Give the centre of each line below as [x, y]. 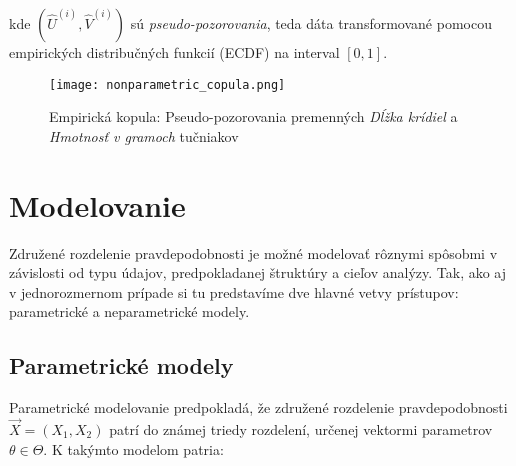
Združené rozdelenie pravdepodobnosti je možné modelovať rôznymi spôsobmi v [253, 252]
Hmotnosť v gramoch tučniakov [144, 135]
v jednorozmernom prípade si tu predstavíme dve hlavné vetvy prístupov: [234, 291]
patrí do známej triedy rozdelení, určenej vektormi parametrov [301, 428]
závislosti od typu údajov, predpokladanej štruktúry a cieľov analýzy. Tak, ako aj [258, 272]
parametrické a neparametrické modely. [129, 311]
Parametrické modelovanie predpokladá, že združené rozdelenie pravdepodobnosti [258, 407]
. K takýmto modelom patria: [133, 448]
